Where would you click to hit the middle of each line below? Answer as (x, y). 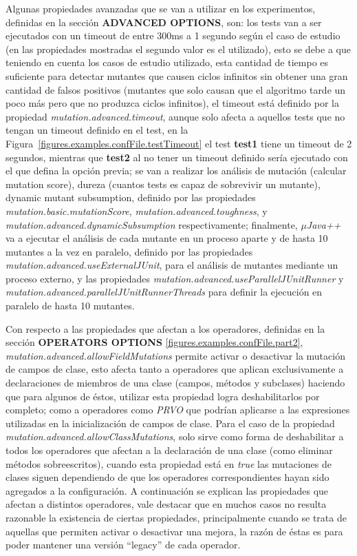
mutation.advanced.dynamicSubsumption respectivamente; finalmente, (152, 224)
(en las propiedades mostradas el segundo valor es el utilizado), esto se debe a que (178, 49)
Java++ (324, 224)
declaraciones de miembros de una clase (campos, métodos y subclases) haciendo (175, 383)
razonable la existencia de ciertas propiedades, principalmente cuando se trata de (176, 517)
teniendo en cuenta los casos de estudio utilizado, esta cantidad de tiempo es (167, 62)
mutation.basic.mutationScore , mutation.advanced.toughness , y (137, 210)
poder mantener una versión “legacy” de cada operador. (123, 545)
